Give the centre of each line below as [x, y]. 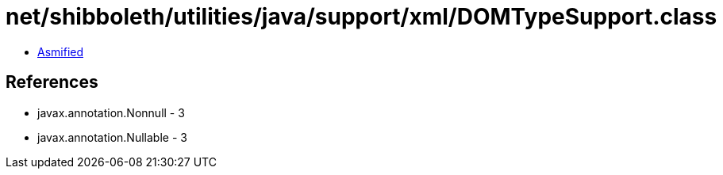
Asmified [61, 51]
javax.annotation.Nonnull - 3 [111, 112]
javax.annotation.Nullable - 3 [112, 137]
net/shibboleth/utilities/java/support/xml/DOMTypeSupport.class [361, 17]
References [52, 82]
